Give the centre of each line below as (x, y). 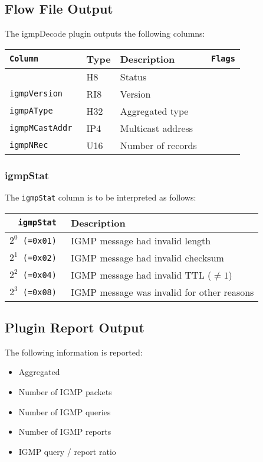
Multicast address (157, 128)
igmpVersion (36, 94)
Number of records (158, 145)
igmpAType (31, 111)
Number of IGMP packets (65, 392)
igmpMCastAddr (41, 128)
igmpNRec (29, 145)
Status (133, 76)
